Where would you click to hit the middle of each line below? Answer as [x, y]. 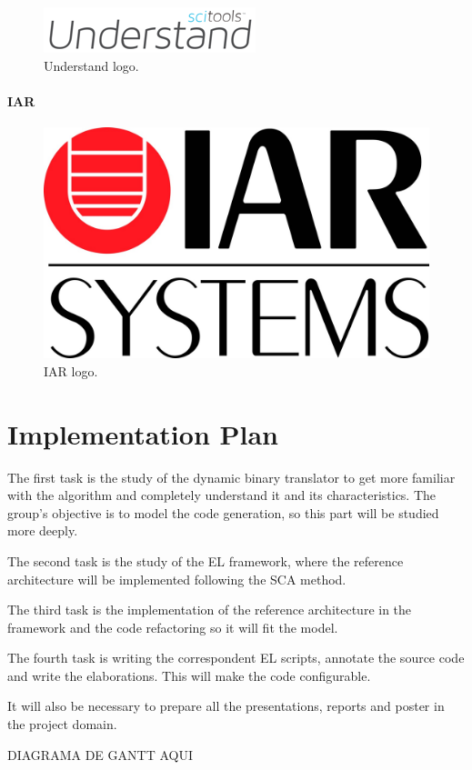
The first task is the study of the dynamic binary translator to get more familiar [231, 477]
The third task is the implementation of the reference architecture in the [210, 610]
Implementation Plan [143, 433]
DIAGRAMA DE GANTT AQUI [100, 754]
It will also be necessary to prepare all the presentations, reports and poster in [226, 706]
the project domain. [62, 724]
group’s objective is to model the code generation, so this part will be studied [223, 512]
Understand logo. [91, 65]
